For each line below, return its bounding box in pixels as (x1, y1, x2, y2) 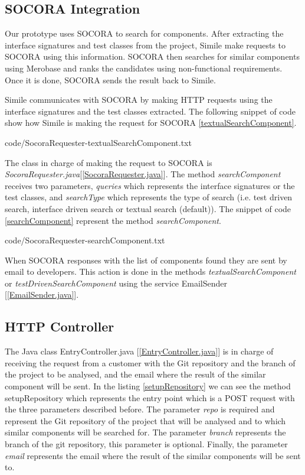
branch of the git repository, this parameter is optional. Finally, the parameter (5, 438, 288, 450)
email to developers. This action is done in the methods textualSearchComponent (5, 265, 296, 278)
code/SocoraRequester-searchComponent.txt (5, 234, 165, 246)
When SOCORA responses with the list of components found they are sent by (5, 253, 287, 266)
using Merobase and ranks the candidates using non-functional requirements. (5, 61, 283, 74)
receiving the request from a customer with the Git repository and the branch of (5, 356, 296, 369)
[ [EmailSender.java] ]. (5, 288, 79, 301)
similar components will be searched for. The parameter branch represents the (5, 426, 286, 438)
